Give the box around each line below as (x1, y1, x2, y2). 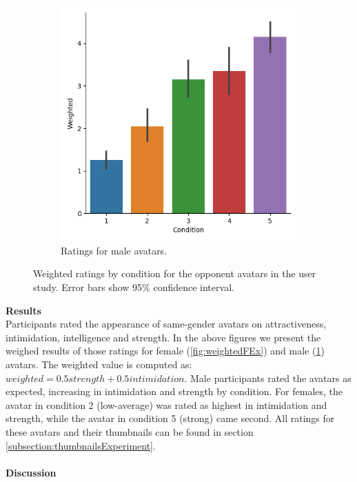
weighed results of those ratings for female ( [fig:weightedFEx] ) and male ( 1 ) (6, 343, 325, 358)
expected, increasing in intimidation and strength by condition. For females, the (6, 384, 343, 399)
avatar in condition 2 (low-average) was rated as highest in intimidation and (6, 397, 327, 412)
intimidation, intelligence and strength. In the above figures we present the (6, 330, 321, 344)
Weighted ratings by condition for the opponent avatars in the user (33, 266, 316, 281)
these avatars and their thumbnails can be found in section (6, 424, 254, 439)
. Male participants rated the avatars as (184, 370, 351, 385)
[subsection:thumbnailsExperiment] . (6, 438, 156, 452)
